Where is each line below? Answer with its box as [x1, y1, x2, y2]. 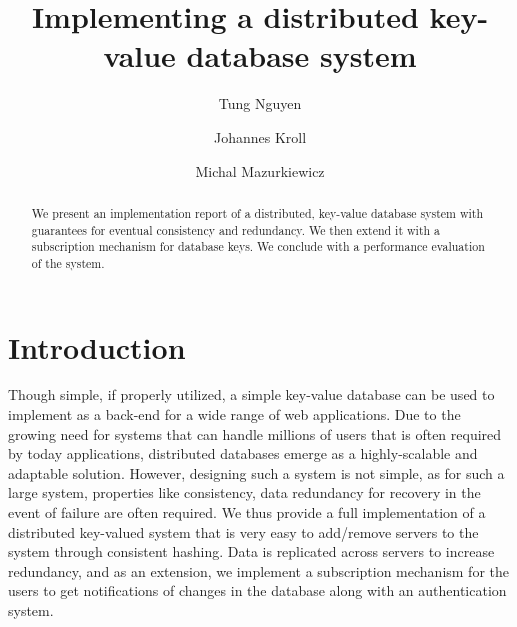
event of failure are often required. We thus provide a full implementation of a [8, 502, 486, 523]
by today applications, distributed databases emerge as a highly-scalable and [8, 443, 478, 464]
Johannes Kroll [213, 126, 307, 147]
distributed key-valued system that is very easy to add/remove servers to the [8, 521, 479, 542]
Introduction [8, 326, 186, 367]
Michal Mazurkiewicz [195, 160, 325, 181]
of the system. [31, 254, 105, 271]
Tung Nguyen [218, 93, 302, 114]
